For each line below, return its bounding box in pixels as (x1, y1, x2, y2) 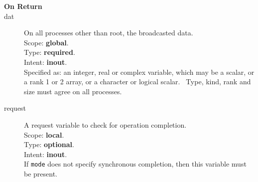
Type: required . (24, 47, 75, 57)
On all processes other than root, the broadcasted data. (24, 27, 193, 38)
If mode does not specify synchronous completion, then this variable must (24, 159, 247, 169)
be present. (24, 168, 58, 179)
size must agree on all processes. (24, 86, 122, 96)
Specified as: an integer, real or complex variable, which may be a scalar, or (24, 66, 255, 77)
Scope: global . (24, 37, 69, 47)
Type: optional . (24, 139, 74, 150)
